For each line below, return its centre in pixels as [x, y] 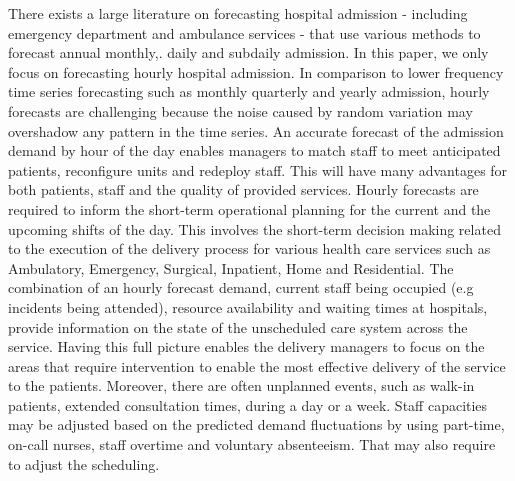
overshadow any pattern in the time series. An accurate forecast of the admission [256, 130]
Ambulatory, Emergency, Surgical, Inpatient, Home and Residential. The [231, 267]
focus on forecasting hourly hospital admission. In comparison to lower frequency [256, 71]
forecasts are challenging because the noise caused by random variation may [240, 110]
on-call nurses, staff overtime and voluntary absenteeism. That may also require [252, 444]
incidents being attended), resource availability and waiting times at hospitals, [248, 306]
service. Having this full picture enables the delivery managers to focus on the [246, 346]
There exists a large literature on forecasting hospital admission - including [238, 13]
